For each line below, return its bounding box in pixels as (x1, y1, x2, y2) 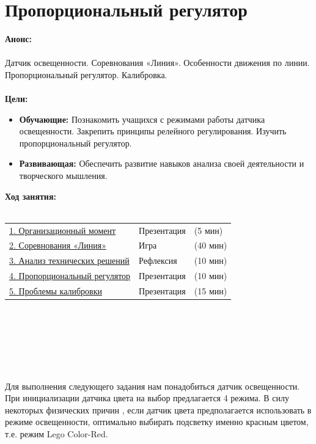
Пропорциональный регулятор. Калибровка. (5, 68, 167, 81)
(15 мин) (194, 284, 227, 297)
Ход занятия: (5, 189, 56, 202)
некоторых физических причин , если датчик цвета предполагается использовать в (5, 403, 312, 416)
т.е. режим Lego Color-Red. (5, 428, 108, 440)
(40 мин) (194, 239, 227, 252)
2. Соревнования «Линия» (9, 239, 106, 252)
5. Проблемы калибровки (9, 284, 102, 297)
